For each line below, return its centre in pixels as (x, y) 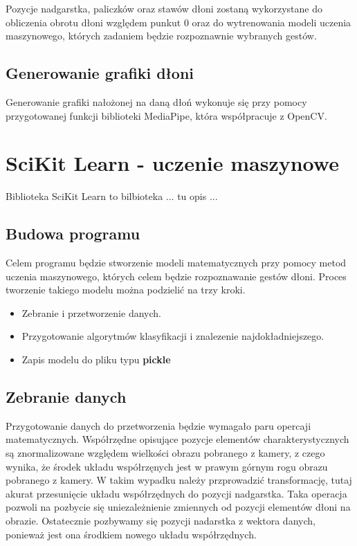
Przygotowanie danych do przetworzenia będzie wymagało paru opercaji (158, 425)
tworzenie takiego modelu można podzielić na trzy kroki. (126, 290)
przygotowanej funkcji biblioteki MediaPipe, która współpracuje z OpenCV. (166, 115)
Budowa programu (73, 234)
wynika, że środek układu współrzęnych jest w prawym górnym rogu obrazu (167, 466)
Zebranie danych (66, 397)
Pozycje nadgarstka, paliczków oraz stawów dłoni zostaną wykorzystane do (164, 8)
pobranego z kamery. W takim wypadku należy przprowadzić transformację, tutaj (179, 480)
